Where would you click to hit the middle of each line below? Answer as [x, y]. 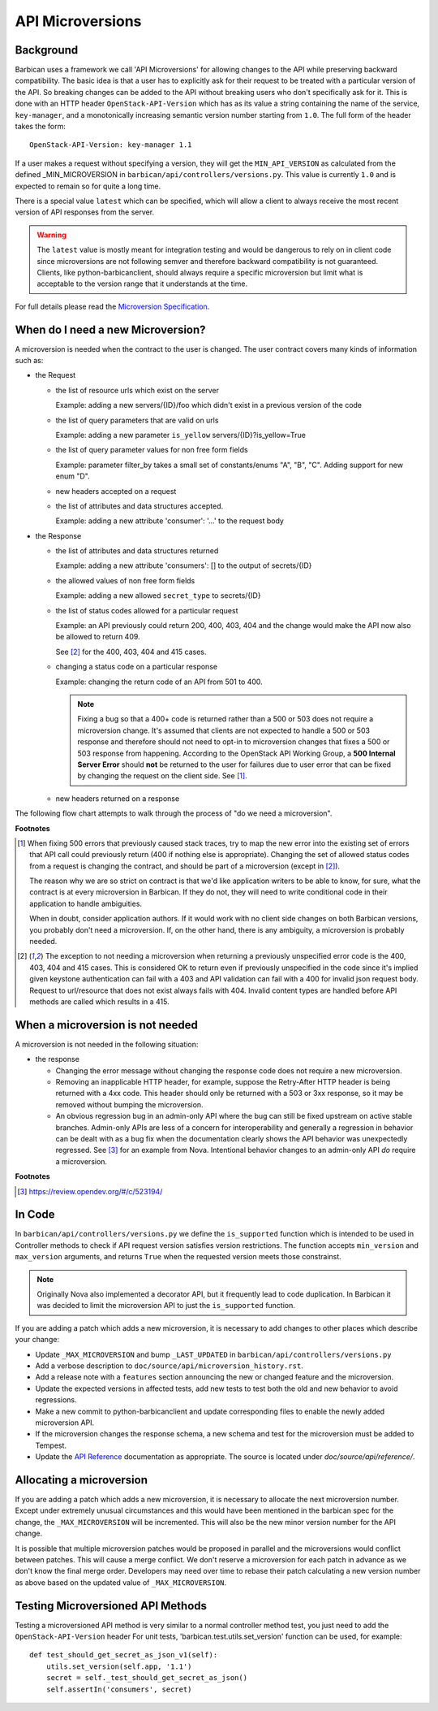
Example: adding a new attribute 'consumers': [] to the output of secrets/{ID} [184, 565]
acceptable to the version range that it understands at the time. [142, 284]
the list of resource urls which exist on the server [137, 390]
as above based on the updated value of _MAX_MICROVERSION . [121, 1582]
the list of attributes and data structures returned [137, 551]
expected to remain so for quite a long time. [88, 186]
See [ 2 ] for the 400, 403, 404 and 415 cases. [131, 652]
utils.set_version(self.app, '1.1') [119, 1666]
